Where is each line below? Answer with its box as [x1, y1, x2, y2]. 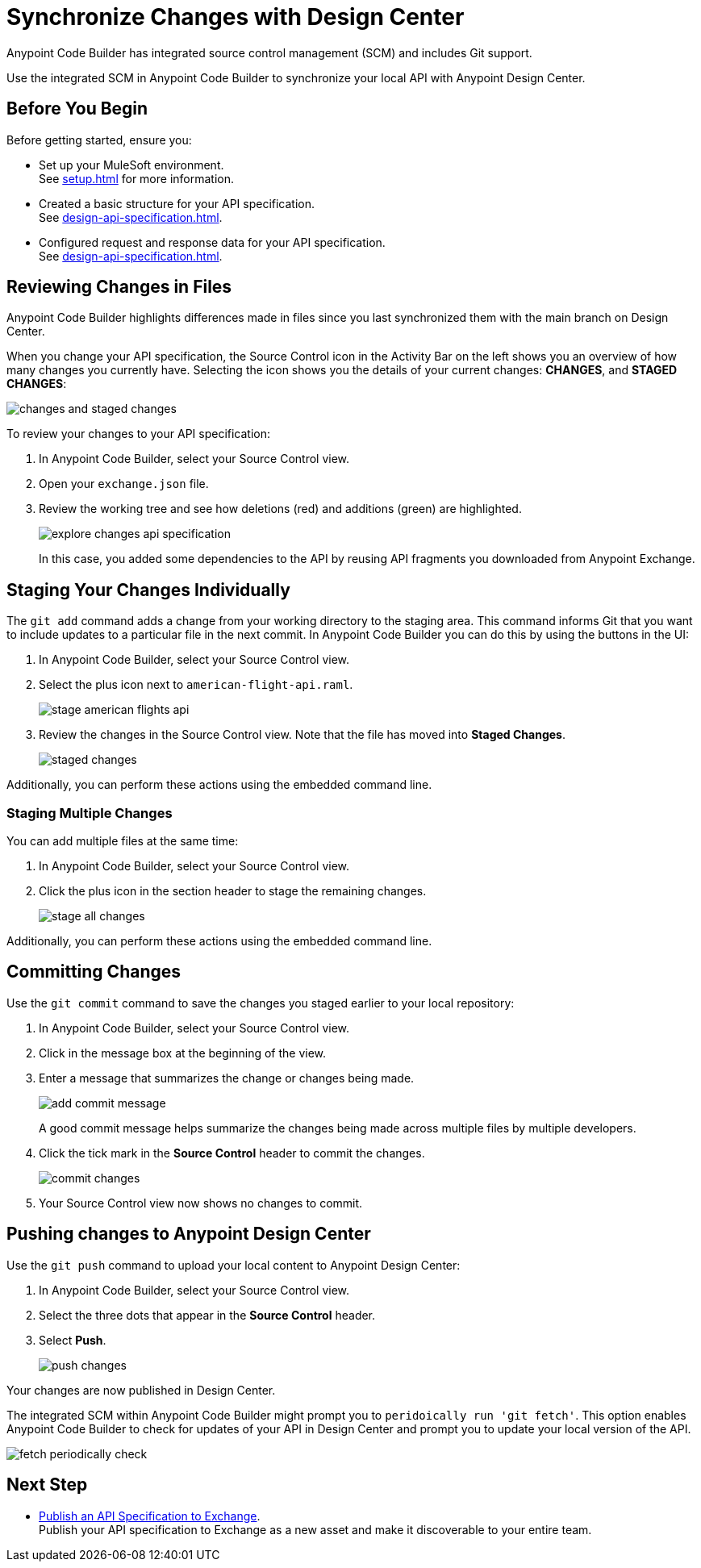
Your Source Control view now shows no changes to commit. [39, 1195, 363, 1210]
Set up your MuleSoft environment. [39, 157, 224, 172]
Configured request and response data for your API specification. [39, 235, 386, 249]
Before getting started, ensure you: [6, 132, 192, 147]
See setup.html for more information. [39, 171, 235, 186]
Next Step [6, 1474, 88, 1495]
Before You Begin [6, 98, 148, 119]
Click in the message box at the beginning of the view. [39, 1045, 327, 1060]
